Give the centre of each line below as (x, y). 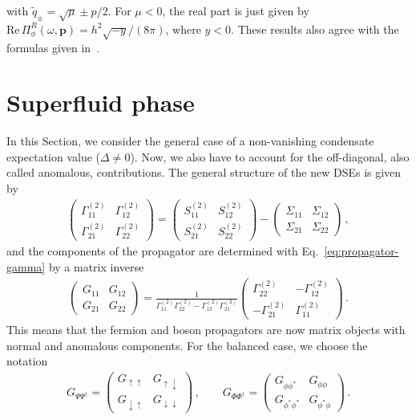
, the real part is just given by (236, 10)
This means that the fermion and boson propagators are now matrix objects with (206, 330)
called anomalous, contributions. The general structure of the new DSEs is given (204, 172)
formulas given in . (53, 47)
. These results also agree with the (315, 29)
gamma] (26, 266)
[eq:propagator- (361, 251)
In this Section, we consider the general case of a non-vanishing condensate (190, 141)
